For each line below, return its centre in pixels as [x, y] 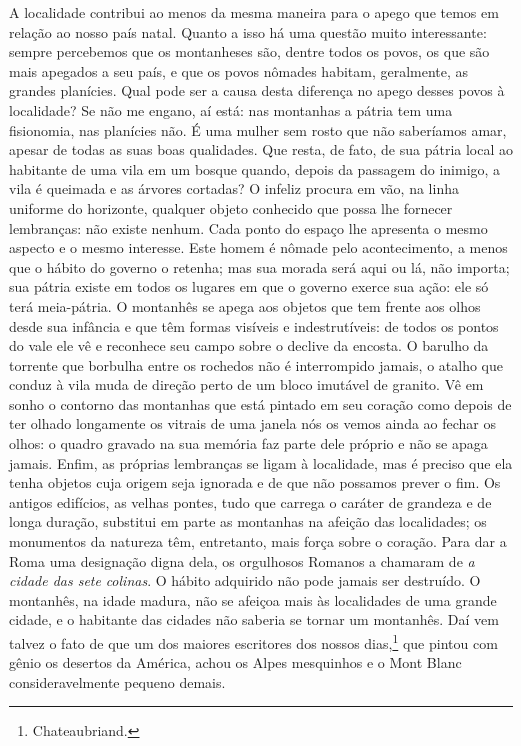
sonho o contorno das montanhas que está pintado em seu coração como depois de [260, 403]
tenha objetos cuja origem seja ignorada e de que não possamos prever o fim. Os [255, 482]
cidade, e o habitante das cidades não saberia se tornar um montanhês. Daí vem [254, 619]
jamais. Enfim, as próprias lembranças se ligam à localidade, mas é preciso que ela [261, 462]
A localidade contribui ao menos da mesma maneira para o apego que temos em [254, 12]
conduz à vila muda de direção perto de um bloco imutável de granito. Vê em [246, 384]
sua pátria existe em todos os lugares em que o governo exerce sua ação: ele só [249, 286]
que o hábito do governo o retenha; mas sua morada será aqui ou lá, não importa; [259, 266]
